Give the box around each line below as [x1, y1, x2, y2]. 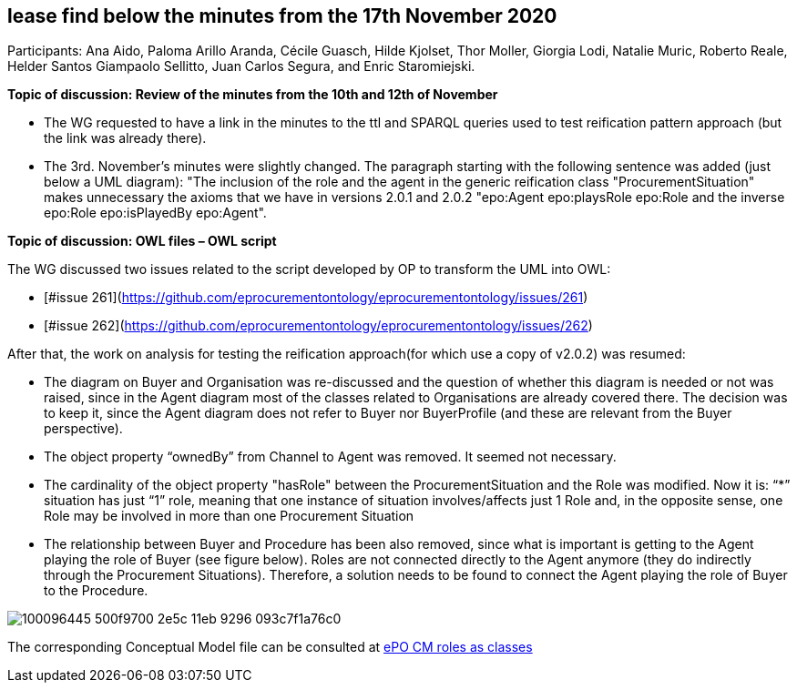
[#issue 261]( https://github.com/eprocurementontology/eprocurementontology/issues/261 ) [44, 289, 588, 306]
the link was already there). [44, 130, 207, 147]
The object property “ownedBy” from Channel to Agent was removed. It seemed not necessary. [44, 449, 617, 465]
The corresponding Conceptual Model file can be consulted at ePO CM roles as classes [7, 639, 533, 655]
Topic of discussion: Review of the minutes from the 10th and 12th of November [7, 86, 498, 103]
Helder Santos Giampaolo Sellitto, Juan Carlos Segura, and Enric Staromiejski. [7, 58, 475, 75]
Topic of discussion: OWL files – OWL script [7, 233, 277, 249]
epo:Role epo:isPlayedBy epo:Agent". [44, 205, 267, 221]
